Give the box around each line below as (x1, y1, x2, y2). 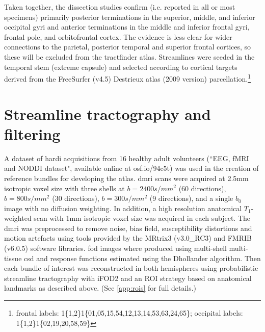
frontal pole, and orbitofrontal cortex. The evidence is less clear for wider (4, 31, 232, 42)
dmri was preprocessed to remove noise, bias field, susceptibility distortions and (4, 222, 252, 233)
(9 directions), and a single (149, 193, 233, 203)
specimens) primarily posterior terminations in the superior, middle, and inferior (4, 11, 255, 22)
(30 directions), (52, 193, 99, 203)
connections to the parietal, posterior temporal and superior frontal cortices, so (4, 41, 251, 52)
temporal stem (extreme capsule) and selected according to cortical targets (4, 61, 237, 72)
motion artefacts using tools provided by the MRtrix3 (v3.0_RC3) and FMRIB (4, 233, 252, 243)
